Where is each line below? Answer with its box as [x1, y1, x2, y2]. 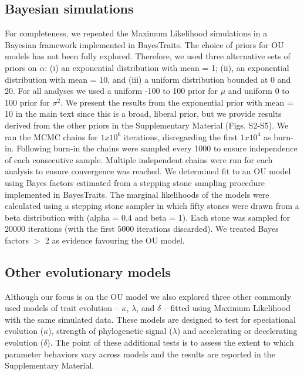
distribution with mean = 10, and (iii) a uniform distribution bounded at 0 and [5, 73, 291, 85]
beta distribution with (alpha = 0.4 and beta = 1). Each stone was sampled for [5, 211, 291, 223]
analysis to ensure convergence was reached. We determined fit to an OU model [5, 165, 291, 177]
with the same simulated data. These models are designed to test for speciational [5, 313, 296, 325]
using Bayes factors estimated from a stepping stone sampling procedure [5, 176, 265, 188]
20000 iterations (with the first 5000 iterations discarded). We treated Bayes [5, 222, 279, 235]
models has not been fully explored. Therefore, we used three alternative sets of [5, 50, 291, 62]
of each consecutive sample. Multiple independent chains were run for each [5, 153, 273, 165]
